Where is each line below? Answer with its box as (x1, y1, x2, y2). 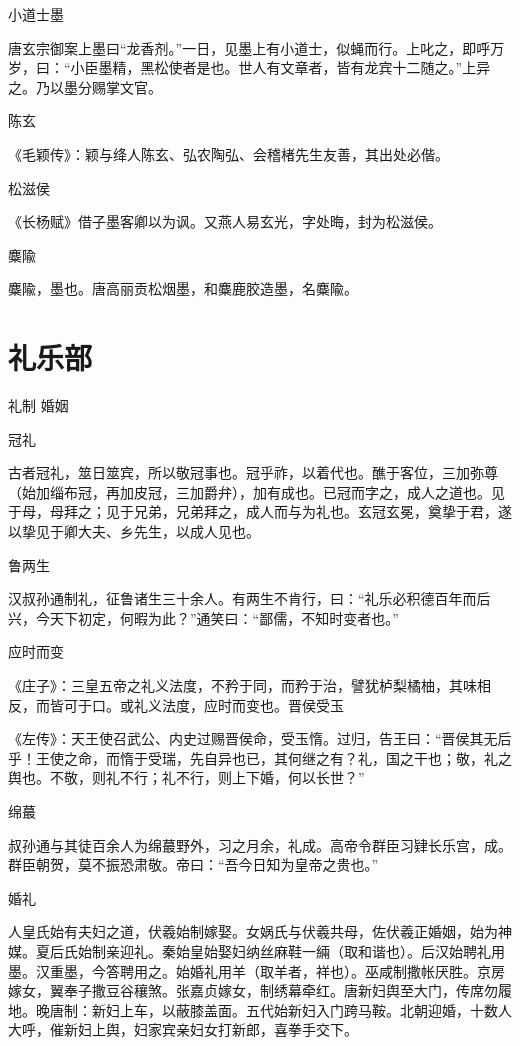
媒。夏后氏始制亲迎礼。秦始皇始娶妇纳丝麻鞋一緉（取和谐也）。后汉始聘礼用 (8, 940, 505, 961)
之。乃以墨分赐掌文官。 (8, 76, 162, 97)
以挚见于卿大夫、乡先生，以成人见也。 (8, 521, 260, 542)
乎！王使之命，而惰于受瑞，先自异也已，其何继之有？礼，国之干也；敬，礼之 (8, 747, 512, 768)
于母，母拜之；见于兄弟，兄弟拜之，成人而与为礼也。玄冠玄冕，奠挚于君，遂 (8, 501, 512, 522)
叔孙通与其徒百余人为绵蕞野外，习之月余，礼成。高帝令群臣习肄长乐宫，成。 (8, 834, 512, 855)
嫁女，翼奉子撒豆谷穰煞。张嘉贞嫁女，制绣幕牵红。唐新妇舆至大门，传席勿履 (8, 980, 512, 1001)
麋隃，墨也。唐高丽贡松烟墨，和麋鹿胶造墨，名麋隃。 (8, 278, 358, 299)
